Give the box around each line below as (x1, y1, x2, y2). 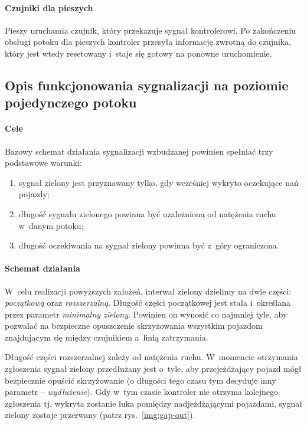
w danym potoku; (18, 219, 84, 231)
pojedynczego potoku (5, 93, 137, 112)
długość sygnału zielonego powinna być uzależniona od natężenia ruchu (18, 207, 276, 220)
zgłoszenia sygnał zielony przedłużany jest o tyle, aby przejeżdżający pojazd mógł (5, 362, 302, 375)
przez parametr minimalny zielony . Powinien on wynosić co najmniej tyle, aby (5, 308, 288, 320)
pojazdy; (18, 188, 50, 200)
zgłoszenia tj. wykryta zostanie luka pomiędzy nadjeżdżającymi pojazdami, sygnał (5, 397, 302, 409)
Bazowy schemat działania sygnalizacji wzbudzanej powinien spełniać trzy (5, 145, 273, 157)
